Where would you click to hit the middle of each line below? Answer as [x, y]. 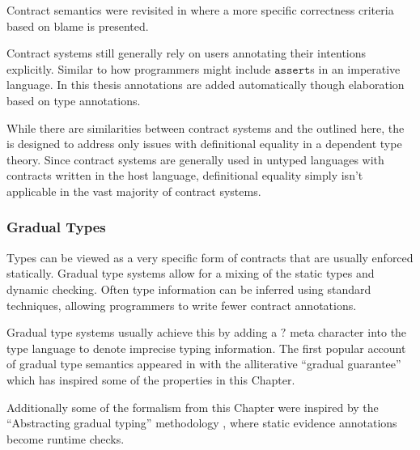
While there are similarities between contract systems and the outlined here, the [206, 127]
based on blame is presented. [78, 25]
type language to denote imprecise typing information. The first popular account [206, 348]
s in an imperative [355, 68]
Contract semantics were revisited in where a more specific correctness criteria [200, 10]
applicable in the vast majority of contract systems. [134, 191]
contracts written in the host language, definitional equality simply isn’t [185, 175]
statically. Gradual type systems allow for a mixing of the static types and [191, 273]
